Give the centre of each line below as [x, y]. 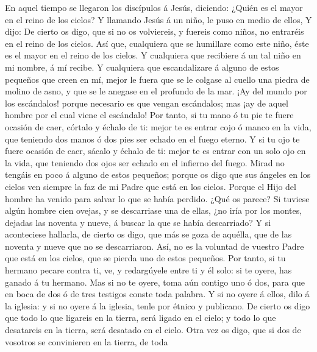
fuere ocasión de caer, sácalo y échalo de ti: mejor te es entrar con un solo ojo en [155, 151]
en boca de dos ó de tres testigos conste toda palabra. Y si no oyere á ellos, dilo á [157, 294]
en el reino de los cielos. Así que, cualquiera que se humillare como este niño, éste [157, 43]
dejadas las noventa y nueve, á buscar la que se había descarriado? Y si [138, 222]
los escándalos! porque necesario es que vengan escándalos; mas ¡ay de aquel [147, 103]
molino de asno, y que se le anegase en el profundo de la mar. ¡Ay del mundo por [156, 91]
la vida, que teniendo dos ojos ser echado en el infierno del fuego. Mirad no [145, 162]
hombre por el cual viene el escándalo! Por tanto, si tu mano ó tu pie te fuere [149, 115]
